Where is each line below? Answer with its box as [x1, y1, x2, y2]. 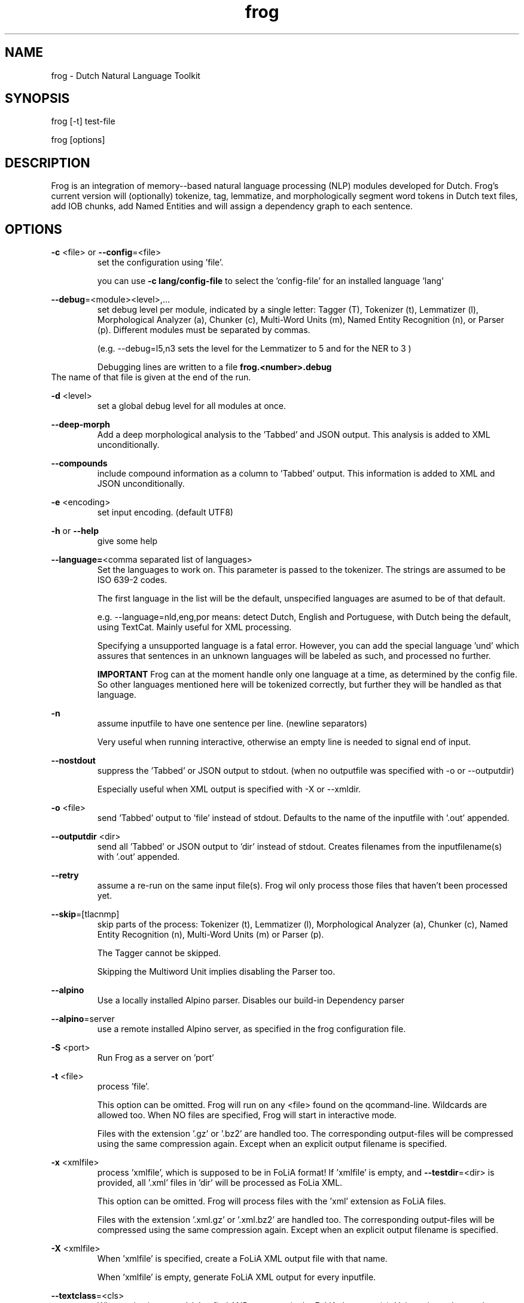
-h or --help [51, 526, 99, 536]
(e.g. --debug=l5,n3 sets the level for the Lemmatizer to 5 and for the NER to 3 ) [97, 343, 412, 354]
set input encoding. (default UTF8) [97, 507, 233, 518]
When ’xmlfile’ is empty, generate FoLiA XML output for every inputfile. [97, 1272, 376, 1283]
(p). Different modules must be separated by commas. [97, 325, 310, 335]
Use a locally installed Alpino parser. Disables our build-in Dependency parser [97, 995, 405, 1006]
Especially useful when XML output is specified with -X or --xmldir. [97, 784, 361, 795]
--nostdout [51, 755, 96, 766]
